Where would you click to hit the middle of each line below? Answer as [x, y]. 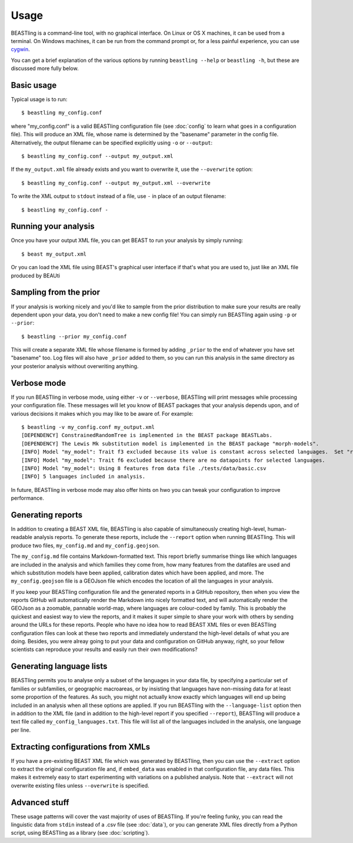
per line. [21, 730]
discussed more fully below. [45, 68]
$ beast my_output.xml [54, 254]
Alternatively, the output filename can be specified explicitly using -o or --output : [112, 143]
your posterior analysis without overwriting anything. [75, 366]
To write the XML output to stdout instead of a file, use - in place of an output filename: [119, 196]
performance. [27, 498]
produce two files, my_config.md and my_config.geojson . [85, 546]
